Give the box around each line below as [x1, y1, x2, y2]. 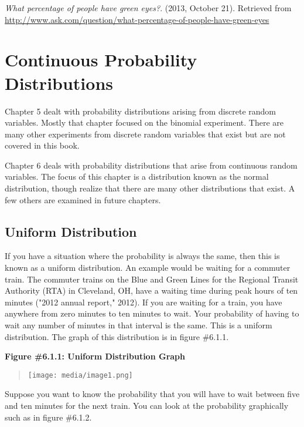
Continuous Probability [5, 48, 197, 72]
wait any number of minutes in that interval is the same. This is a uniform [5, 319, 272, 331]
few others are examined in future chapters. [5, 193, 161, 206]
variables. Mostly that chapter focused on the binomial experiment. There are [5, 116, 284, 129]
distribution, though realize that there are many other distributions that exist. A [5, 182, 295, 194]
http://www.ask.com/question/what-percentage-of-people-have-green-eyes [5, 13, 269, 25]
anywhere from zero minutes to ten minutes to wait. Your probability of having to [5, 307, 299, 320]
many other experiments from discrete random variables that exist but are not [5, 127, 286, 140]
